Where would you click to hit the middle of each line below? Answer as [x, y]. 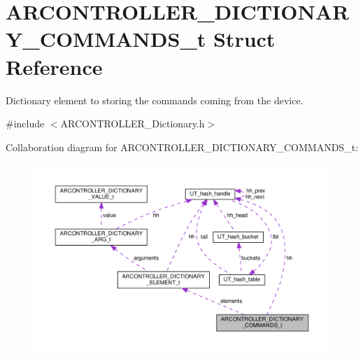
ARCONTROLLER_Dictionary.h [133, 124]
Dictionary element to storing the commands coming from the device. [155, 100]
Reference [54, 66]
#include [25, 124]
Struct [244, 39]
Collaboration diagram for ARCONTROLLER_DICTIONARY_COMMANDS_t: [182, 147]
